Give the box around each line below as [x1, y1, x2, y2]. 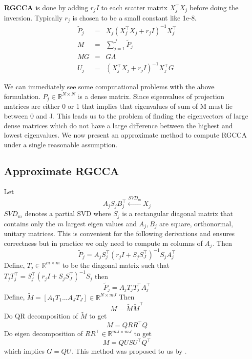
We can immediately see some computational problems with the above [4, 81, 214, 92]
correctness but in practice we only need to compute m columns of [4, 238, 203, 248]
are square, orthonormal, [159, 218, 233, 228]
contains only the [4, 218, 56, 228]
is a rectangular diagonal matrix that [122, 208, 233, 219]
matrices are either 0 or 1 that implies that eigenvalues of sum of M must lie [4, 101, 232, 111]
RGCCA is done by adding [4, 2, 88, 12]
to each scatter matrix [101, 2, 168, 12]
